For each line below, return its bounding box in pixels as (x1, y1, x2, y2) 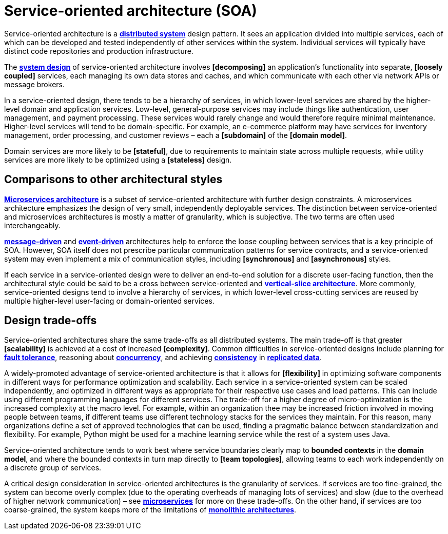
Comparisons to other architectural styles (4, 173, 223, 186)
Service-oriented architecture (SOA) (4, 2, 257, 19)
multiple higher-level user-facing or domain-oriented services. (4, 296, 215, 305)
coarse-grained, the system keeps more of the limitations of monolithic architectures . (4, 505, 297, 515)
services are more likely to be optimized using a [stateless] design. (4, 155, 232, 164)
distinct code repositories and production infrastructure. (4, 46, 193, 55)
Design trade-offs (4, 314, 97, 327)
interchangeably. (4, 221, 61, 230)
